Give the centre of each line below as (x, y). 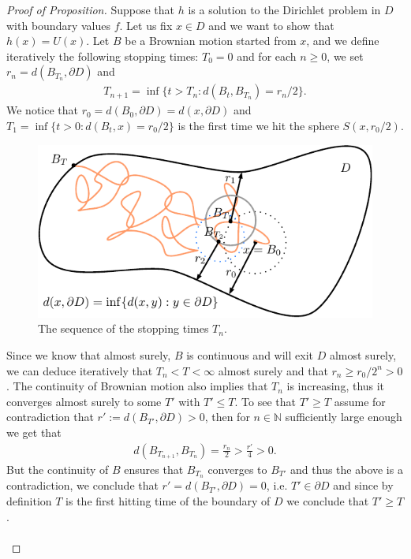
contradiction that (50, 417)
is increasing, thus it (336, 386)
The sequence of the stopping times (123, 328)
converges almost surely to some (84, 401)
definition (29, 501)
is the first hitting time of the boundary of (168, 501)
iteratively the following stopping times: (103, 56)
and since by (363, 485)
